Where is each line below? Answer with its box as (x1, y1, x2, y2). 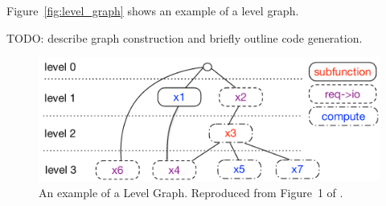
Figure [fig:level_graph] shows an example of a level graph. (6, 2, 299, 19)
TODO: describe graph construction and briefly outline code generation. (6, 29, 363, 46)
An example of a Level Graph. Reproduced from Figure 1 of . (39, 183, 343, 200)
